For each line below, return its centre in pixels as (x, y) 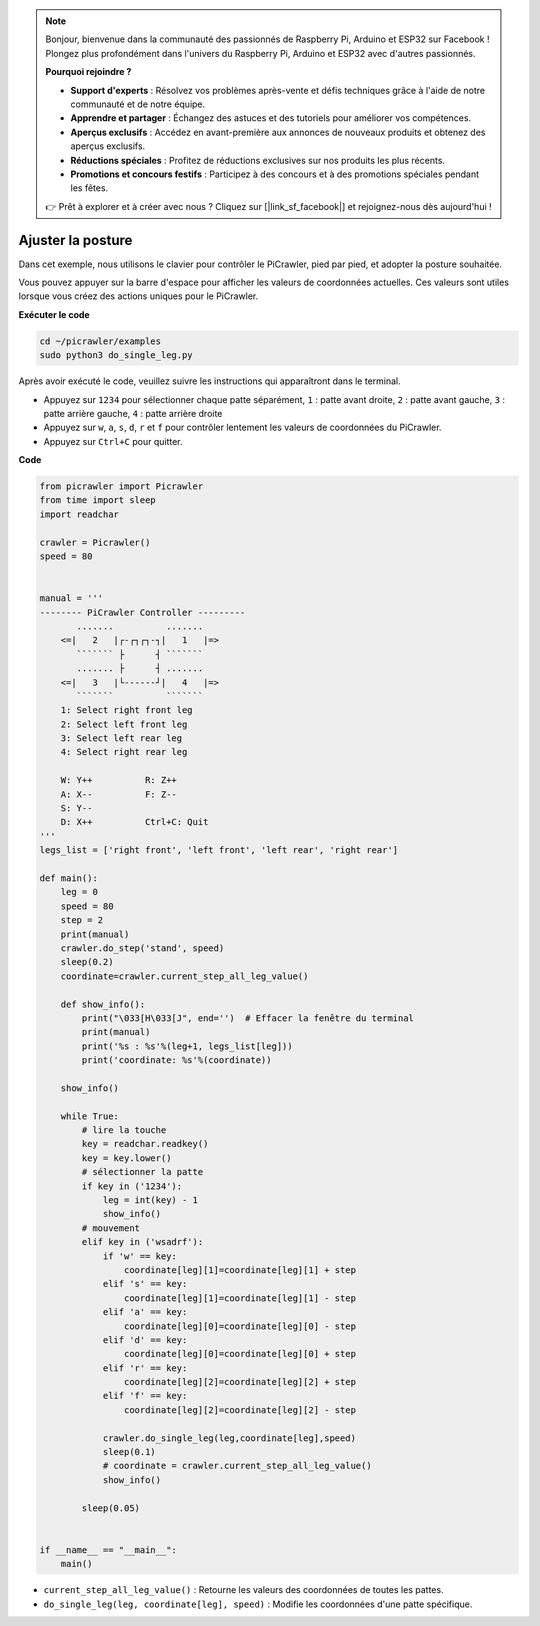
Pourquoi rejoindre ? (88, 72)
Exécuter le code (54, 314)
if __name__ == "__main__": (108, 1549)
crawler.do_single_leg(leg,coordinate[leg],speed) (229, 1438)
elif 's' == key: (145, 1284)
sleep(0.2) (87, 962)
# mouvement (110, 1228)
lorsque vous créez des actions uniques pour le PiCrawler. (138, 296)
